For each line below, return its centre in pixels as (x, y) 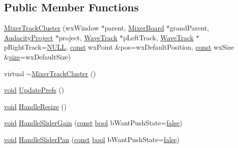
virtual (14, 73)
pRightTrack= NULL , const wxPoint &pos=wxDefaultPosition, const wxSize (119, 47)
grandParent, (189, 28)
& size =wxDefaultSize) (38, 56)
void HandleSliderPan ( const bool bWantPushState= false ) (92, 139)
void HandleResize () (35, 106)
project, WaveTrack (88, 37)
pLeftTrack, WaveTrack (158, 37)
